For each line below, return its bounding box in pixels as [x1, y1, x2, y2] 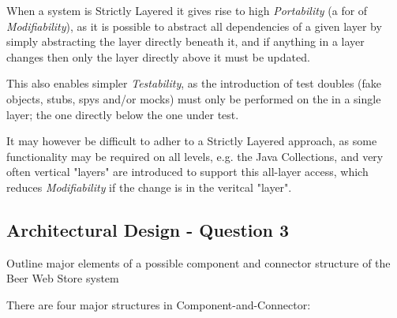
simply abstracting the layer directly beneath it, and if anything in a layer [6, 33, 365, 50]
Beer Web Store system [6, 270, 119, 286]
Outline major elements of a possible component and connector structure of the [6, 254, 391, 271]
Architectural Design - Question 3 [6, 217, 290, 241]
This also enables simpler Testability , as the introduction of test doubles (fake [6, 75, 382, 92]
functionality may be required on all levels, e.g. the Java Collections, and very [6, 148, 384, 164]
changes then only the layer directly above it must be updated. [6, 48, 310, 65]
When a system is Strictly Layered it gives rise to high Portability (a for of [6, 2, 368, 18]
